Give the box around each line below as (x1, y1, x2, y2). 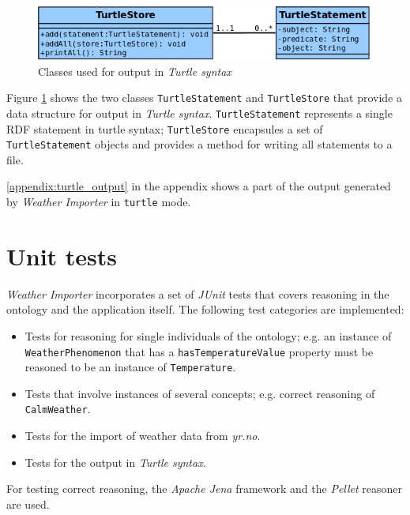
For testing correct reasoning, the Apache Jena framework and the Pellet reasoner (6, 480, 403, 497)
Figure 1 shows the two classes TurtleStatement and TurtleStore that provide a (6, 89, 402, 106)
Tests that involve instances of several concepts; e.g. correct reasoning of (24, 385, 375, 401)
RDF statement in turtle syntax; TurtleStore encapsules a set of (6, 120, 323, 137)
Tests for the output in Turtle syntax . (24, 453, 206, 470)
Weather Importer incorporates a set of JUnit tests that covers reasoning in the (6, 285, 389, 302)
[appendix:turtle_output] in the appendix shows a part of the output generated (6, 178, 391, 194)
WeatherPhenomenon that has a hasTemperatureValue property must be (24, 343, 374, 359)
